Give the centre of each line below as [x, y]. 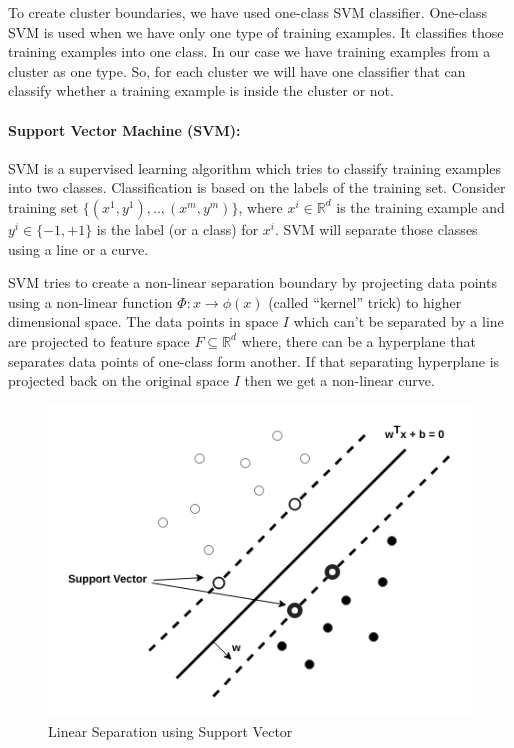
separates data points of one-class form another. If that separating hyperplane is [254, 360]
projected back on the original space [119, 380]
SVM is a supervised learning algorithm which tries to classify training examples [255, 167]
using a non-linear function [90, 301]
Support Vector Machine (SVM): [124, 129]
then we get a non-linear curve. [339, 380]
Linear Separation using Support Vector [170, 730]
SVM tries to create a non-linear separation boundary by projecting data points [252, 282]
